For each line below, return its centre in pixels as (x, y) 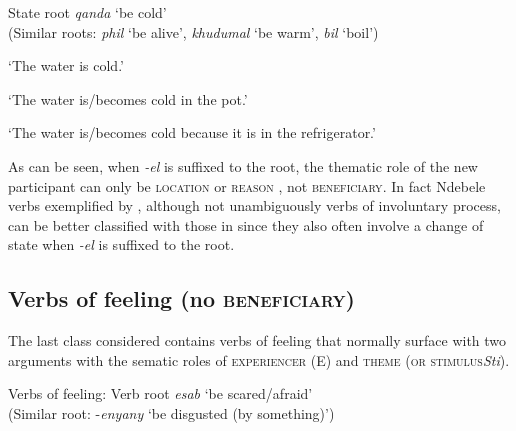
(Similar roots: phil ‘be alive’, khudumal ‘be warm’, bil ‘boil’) (193, 31)
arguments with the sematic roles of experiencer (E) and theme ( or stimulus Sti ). (259, 359)
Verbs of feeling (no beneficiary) (181, 298)
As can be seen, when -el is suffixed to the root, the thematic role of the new (243, 165)
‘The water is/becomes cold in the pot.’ (128, 98)
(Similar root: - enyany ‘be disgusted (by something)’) (171, 412)
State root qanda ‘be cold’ (87, 12)
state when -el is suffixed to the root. (121, 244)
